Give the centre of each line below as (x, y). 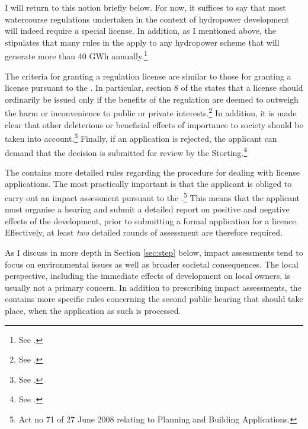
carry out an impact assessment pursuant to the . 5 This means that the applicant (153, 196)
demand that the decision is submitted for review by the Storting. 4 (126, 151)
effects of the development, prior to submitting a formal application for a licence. (152, 220)
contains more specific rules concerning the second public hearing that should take (154, 299)
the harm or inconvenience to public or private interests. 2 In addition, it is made (151, 112)
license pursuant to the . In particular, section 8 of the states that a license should (154, 88)
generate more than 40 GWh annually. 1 (76, 55)
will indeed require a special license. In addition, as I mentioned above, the (141, 31)
